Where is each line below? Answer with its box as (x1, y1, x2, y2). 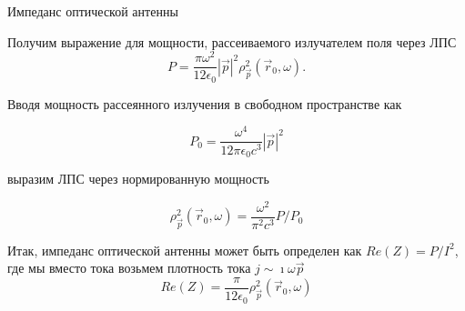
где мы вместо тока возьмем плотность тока (7, 258, 251, 277)
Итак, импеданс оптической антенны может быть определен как (7, 240, 362, 259)
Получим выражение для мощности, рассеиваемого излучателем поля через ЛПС (7, 32, 457, 51)
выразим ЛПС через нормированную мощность (7, 168, 269, 187)
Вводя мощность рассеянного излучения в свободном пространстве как (7, 94, 402, 113)
